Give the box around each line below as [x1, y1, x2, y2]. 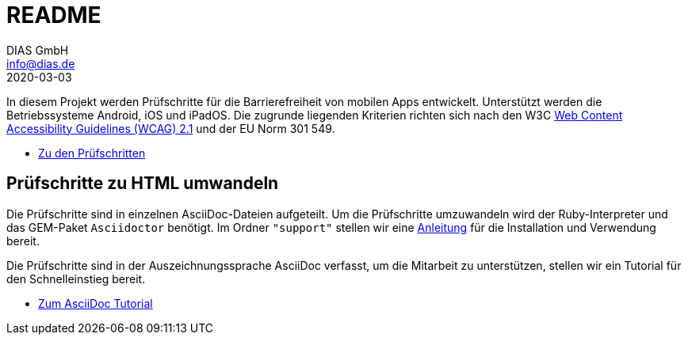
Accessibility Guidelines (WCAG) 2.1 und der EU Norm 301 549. [6, 121, 335, 135]
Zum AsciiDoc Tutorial [38, 296, 153, 310]
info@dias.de [6, 56, 75, 70]
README [6, 2, 101, 28]
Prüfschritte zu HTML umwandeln [6, 173, 279, 194]
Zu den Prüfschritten [38, 146, 146, 160]
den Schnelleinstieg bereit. [6, 271, 146, 286]
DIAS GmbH [6, 43, 69, 57]
